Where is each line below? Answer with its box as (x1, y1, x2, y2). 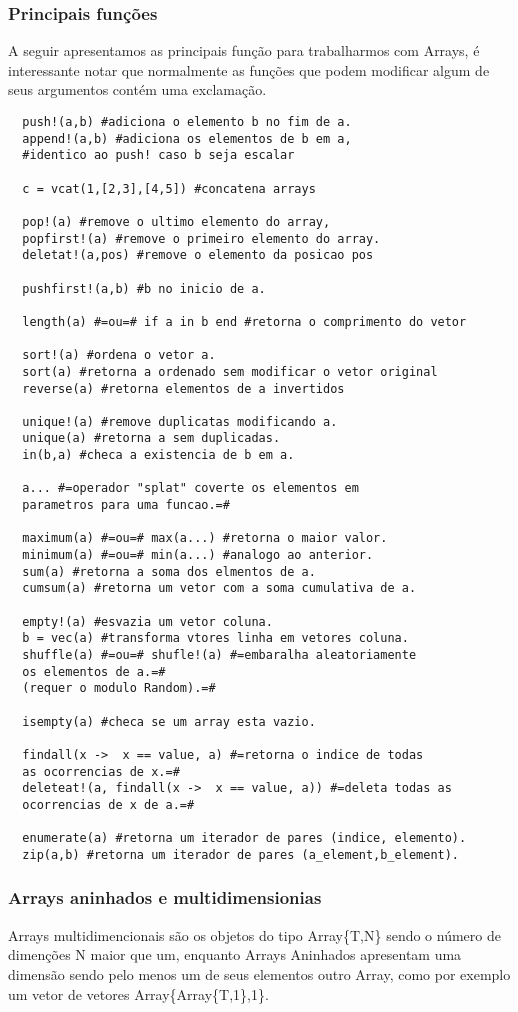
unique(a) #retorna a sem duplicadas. (22, 431, 281, 446)
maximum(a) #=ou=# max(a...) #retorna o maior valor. (22, 531, 388, 546)
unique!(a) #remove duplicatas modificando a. (22, 414, 338, 429)
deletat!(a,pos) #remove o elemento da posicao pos (22, 248, 374, 263)
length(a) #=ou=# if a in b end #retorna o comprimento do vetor (22, 314, 467, 329)
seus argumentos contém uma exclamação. (8, 79, 267, 100)
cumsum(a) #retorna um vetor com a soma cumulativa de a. (22, 581, 417, 596)
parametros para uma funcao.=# (22, 498, 230, 513)
